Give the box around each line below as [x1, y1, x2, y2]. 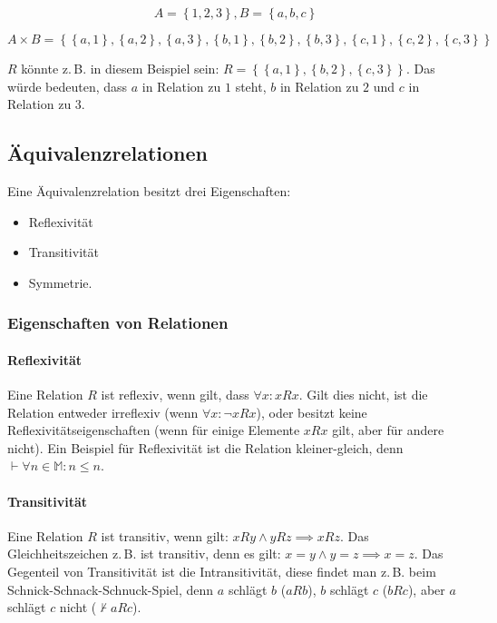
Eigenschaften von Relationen [7, 311, 229, 334]
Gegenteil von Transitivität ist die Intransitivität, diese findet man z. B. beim [7, 561, 436, 580]
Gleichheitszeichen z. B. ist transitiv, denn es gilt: [7, 544, 281, 563]
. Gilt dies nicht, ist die [298, 385, 428, 403]
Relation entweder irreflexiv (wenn [7, 402, 199, 421]
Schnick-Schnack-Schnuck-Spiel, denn [7, 579, 214, 598]
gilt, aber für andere [332, 420, 444, 440]
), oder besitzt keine [256, 402, 367, 421]
